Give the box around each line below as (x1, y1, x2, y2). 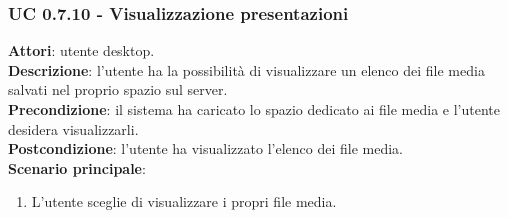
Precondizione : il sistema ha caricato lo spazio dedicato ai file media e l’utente (8, 99, 500, 119)
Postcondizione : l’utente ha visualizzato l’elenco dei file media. (8, 138, 403, 159)
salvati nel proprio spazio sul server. (8, 79, 228, 100)
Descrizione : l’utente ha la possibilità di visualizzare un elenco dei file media (8, 59, 485, 80)
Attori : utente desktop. (8, 40, 155, 61)
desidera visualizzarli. (8, 118, 139, 139)
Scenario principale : (8, 157, 146, 178)
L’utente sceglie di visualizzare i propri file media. (31, 191, 337, 212)
